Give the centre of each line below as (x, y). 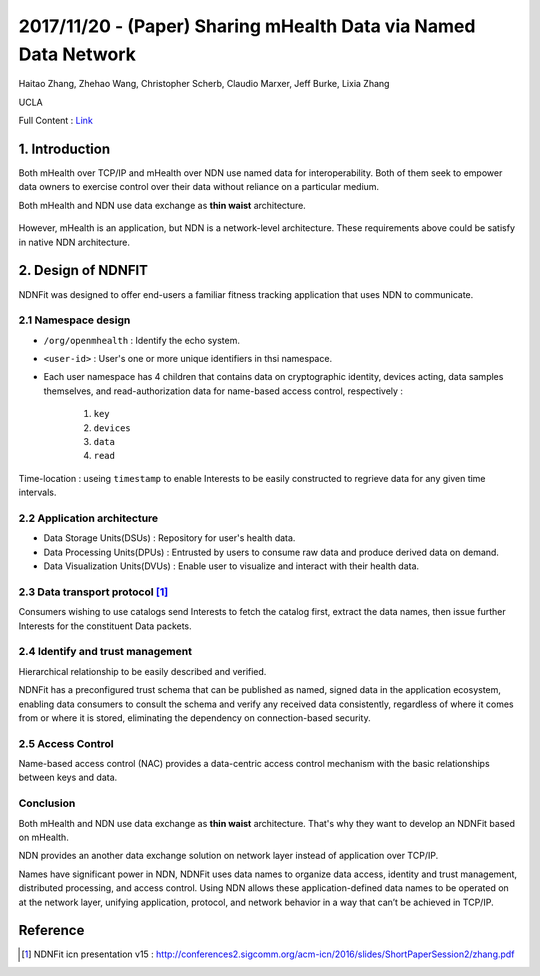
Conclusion (47, 803)
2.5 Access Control (66, 743)
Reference (51, 930)
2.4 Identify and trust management (105, 652)
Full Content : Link (56, 121)
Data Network (77, 54)
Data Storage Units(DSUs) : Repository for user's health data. (169, 538)
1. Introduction (64, 148)
